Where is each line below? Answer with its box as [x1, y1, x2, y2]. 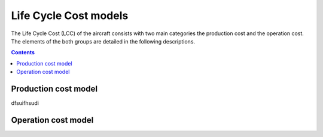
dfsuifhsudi [11, 99, 39, 107]
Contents [11, 49, 35, 56]
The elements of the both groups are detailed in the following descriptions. [11, 38, 196, 45]
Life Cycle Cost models [11, 9, 129, 22]
